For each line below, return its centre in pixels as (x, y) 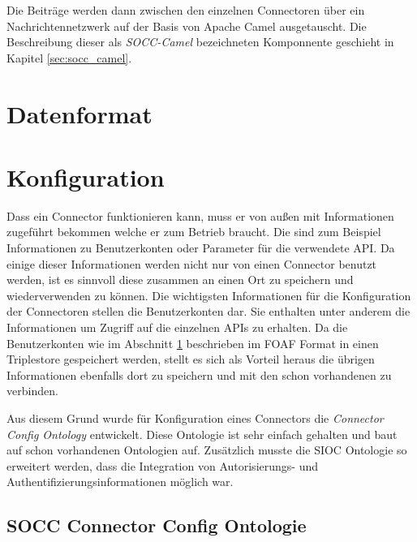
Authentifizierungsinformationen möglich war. (120, 482)
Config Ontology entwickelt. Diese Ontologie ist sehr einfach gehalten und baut (202, 434)
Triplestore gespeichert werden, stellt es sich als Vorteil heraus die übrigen (191, 359)
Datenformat (80, 113)
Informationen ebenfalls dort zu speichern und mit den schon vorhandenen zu (199, 374)
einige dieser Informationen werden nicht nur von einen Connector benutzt (192, 263)
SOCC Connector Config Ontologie (157, 525)
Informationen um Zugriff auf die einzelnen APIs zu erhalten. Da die (177, 327)
